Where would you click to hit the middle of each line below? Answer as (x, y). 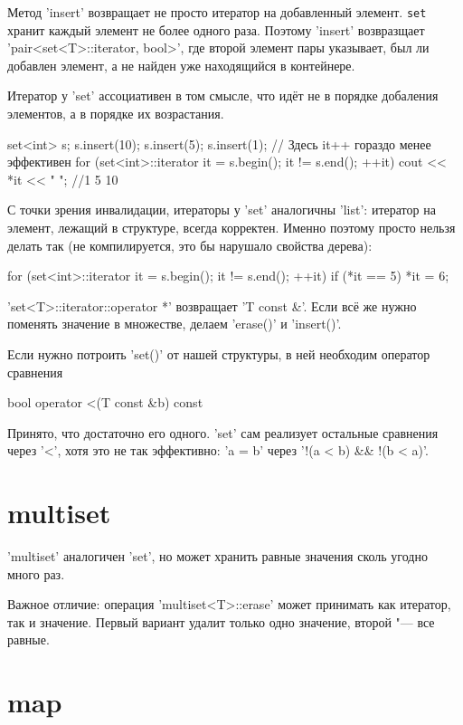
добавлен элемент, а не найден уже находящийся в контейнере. (181, 65)
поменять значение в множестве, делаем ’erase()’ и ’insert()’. (175, 324)
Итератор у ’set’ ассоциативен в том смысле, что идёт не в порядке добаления (223, 95)
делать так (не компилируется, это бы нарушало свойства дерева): (190, 245)
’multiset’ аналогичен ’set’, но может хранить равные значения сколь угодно (217, 556)
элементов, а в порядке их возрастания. (116, 114)
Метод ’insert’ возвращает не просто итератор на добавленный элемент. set (217, 12)
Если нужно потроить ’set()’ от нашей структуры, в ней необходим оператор (219, 353)
